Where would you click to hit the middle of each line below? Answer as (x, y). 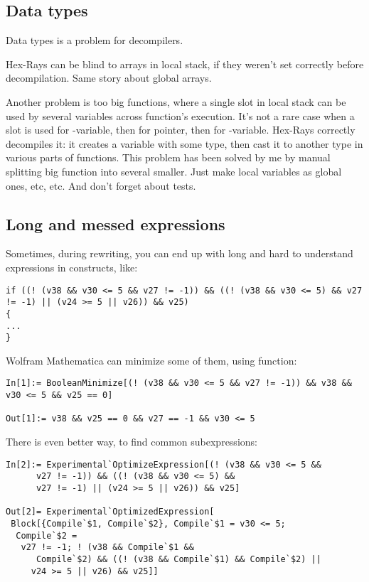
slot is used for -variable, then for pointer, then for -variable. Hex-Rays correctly (181, 130)
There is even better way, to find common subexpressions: (132, 442)
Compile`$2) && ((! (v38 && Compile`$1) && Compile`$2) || (178, 559)
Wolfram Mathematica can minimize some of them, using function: (151, 360)
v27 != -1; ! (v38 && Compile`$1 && (107, 548)
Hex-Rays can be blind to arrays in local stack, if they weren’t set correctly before (185, 64)
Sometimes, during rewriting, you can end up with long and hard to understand (180, 253)
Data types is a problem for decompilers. (95, 40)
